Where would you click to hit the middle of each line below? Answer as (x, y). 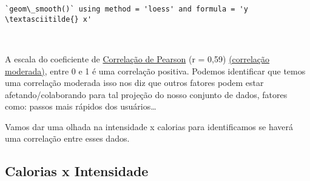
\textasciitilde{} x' (49, 19)
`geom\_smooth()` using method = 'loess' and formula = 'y (126, 9)
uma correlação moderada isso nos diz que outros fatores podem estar (134, 83)
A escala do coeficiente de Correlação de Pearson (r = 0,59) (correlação (137, 58)
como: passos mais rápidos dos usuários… (81, 106)
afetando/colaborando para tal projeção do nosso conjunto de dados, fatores (146, 94)
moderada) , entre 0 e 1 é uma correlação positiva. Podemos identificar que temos (155, 71)
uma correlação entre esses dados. (67, 138)
